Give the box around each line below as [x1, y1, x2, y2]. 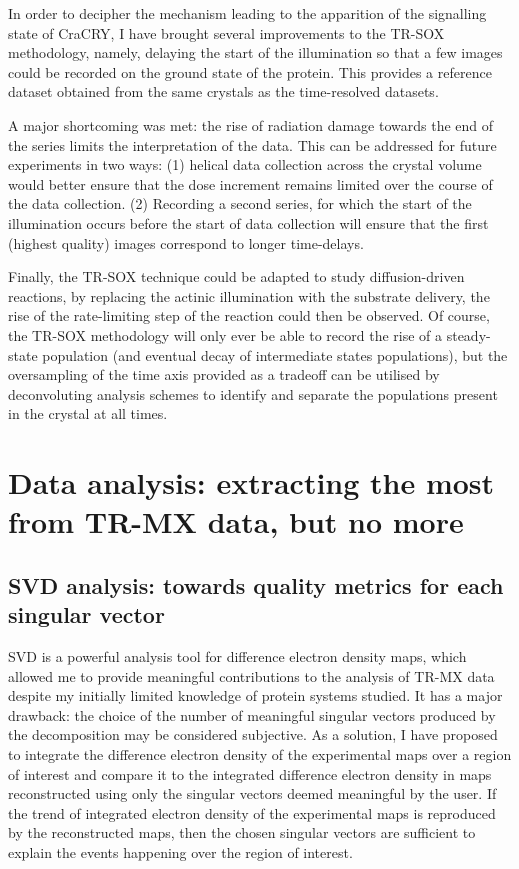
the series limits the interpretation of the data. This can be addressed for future [8, 134, 497, 155]
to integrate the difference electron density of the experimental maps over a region [8, 744, 512, 764]
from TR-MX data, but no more [8, 501, 464, 542]
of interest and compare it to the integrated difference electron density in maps [8, 763, 492, 784]
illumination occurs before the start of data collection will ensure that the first [8, 212, 489, 233]
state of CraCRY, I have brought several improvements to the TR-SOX [8, 22, 445, 43]
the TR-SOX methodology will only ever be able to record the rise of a [8, 324, 443, 345]
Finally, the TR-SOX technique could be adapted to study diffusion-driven [8, 266, 465, 287]
